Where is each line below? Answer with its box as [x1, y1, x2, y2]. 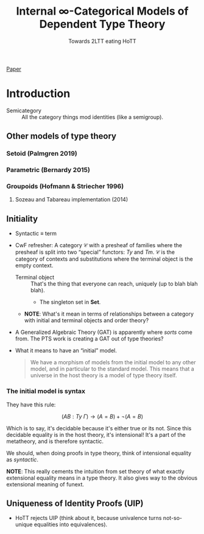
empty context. [15, 262, 54, 269]
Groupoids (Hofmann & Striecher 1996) [6, 182, 124, 190]
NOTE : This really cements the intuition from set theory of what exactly [6, 467, 185, 475]
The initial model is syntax [6, 387, 86, 395]
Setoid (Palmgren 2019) [6, 150, 77, 158]
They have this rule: [6, 401, 56, 408]
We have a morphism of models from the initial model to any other [30, 359, 196, 366]
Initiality [6, 214, 38, 224]
